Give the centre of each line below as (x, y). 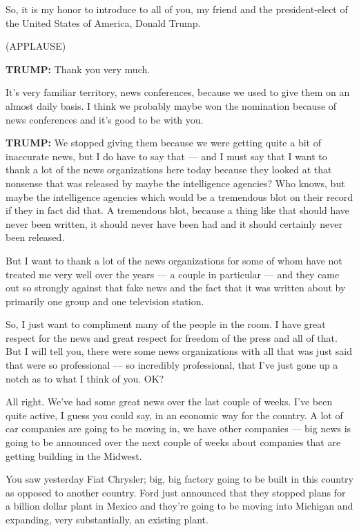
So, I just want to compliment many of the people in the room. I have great (166, 324)
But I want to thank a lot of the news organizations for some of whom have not (174, 260)
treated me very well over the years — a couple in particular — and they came (173, 274)
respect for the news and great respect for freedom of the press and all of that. (172, 337)
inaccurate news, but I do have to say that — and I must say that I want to (166, 156)
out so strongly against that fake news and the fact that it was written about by (176, 288)
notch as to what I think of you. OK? (85, 378)
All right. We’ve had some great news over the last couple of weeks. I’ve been (169, 402)
